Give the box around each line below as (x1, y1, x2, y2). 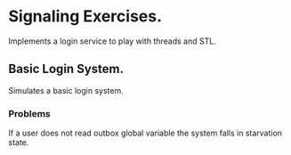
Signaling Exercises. (8, 6, 162, 27)
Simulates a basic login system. (8, 85, 124, 95)
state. (8, 137, 29, 148)
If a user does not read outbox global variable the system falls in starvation (8, 127, 282, 139)
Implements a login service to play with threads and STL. (8, 36, 217, 46)
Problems (8, 107, 51, 119)
